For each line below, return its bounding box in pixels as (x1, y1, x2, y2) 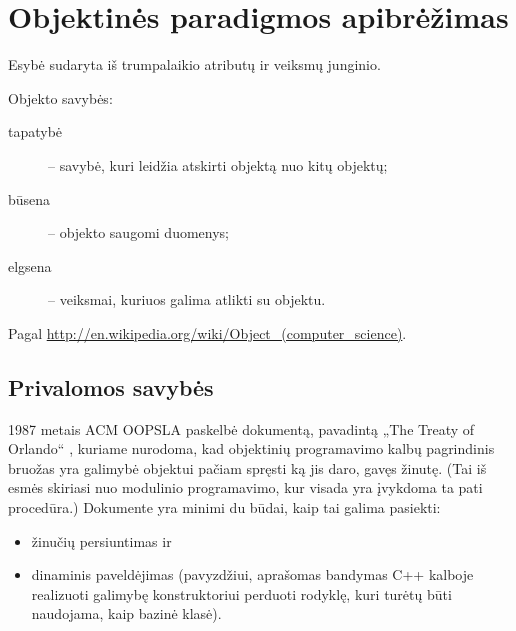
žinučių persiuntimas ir (31, 530, 172, 551)
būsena (8, 188, 51, 209)
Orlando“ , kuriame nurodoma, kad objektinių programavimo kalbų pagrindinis (8, 438, 495, 459)
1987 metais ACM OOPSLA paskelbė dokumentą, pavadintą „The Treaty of (8, 418, 475, 439)
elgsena (8, 255, 52, 276)
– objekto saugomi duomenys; (48, 222, 229, 243)
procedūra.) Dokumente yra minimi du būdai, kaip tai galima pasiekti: (8, 497, 441, 518)
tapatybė (8, 121, 63, 142)
